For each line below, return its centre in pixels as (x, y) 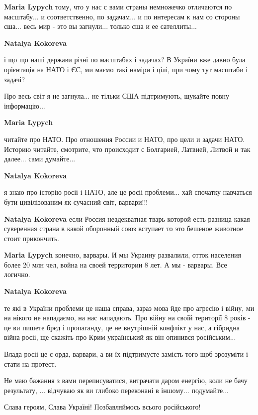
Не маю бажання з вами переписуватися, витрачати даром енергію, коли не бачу (126, 380)
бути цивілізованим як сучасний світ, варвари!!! (76, 202)
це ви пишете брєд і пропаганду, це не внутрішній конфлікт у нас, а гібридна (122, 327)
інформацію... (25, 105)
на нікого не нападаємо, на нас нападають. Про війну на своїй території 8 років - (127, 318)
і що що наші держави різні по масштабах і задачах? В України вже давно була (125, 60)
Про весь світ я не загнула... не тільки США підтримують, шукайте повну (117, 96)
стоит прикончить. (32, 238)
